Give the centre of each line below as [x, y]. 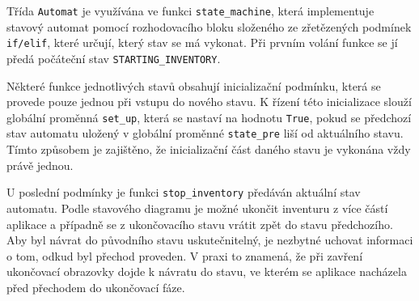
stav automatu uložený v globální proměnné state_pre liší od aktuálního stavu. [205, 133]
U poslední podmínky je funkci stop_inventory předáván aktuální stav [184, 192]
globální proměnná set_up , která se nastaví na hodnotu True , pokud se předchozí [209, 117]
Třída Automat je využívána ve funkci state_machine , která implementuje [190, 11]
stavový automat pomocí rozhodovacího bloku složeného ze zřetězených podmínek [209, 26]
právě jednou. [40, 165]
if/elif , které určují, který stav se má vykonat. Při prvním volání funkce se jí [202, 42]
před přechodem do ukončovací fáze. [96, 287]
